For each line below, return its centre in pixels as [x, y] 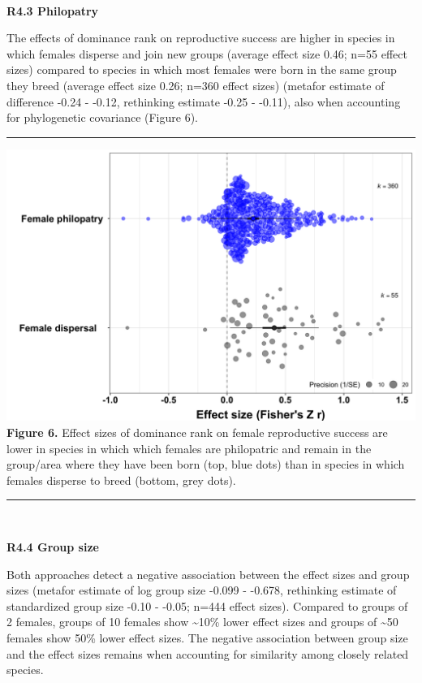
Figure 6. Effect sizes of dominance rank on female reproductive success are [197, 432]
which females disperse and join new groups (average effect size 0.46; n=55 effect [207, 53]
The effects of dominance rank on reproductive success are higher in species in [201, 38]
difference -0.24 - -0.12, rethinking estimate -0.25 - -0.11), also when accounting [204, 101]
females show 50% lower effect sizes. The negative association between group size [207, 637]
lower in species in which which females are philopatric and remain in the [189, 448]
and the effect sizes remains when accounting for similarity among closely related [208, 653]
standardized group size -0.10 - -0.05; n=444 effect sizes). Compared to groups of [207, 605]
